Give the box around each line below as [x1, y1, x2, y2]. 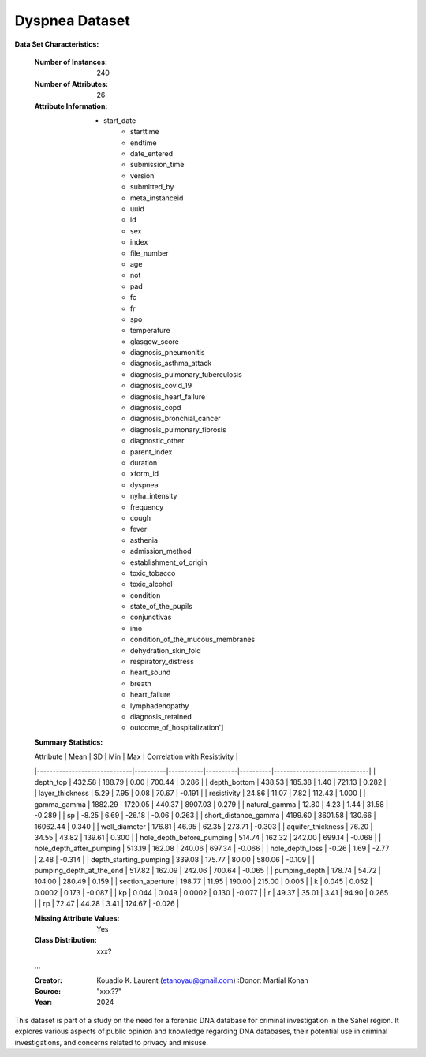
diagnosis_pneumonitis [130, 348, 205, 357]
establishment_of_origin [130, 557, 207, 567]
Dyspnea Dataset [14, 12, 130, 29]
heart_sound [130, 667, 171, 678]
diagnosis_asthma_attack [130, 359, 212, 368]
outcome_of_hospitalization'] [130, 723, 224, 733]
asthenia [130, 535, 158, 544]
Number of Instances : [34, 57, 108, 66]
